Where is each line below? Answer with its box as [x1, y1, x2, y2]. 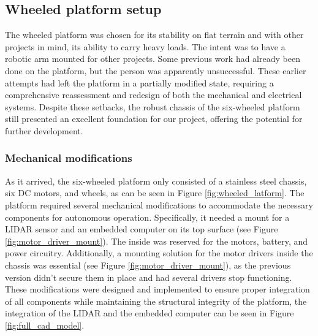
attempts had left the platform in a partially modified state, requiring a [5, 76, 274, 89]
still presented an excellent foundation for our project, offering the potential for [5, 112, 303, 125]
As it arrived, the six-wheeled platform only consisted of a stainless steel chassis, [5, 174, 307, 187]
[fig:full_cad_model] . [5, 318, 85, 331]
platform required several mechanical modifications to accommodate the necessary [5, 198, 313, 211]
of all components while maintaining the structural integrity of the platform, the [5, 294, 307, 307]
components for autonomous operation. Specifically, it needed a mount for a [5, 210, 290, 223]
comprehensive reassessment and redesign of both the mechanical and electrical [5, 88, 302, 101]
